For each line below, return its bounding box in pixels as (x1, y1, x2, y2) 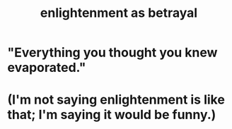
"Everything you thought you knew (7, 44, 218, 61)
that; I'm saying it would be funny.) (7, 107, 216, 123)
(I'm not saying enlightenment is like (7, 92, 225, 108)
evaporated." (7, 60, 86, 75)
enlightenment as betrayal (40, 5, 198, 21)
